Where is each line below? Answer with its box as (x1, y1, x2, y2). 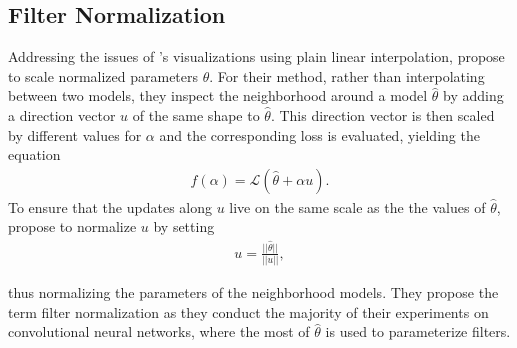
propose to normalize (8, 216, 137, 237)
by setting (153, 216, 215, 237)
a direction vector (8, 104, 116, 125)
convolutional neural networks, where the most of (8, 321, 310, 342)
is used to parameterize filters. (325, 321, 511, 342)
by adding (442, 85, 504, 106)
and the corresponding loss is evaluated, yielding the (159, 124, 480, 145)
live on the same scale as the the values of (229, 196, 486, 217)
